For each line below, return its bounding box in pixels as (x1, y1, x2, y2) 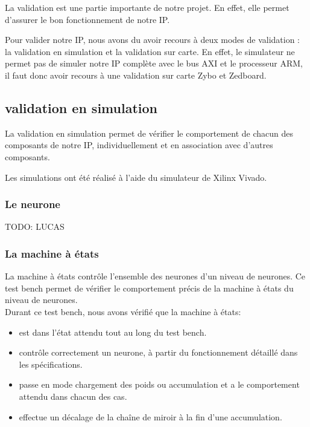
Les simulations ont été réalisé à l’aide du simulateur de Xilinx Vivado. (5, 171, 267, 183)
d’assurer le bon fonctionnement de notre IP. (5, 13, 170, 25)
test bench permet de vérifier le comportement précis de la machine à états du (5, 281, 294, 294)
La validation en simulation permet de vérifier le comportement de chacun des (5, 126, 294, 139)
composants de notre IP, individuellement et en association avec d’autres (5, 139, 273, 151)
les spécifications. (19, 357, 83, 370)
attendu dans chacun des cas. (19, 390, 127, 402)
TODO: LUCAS (5, 220, 65, 233)
